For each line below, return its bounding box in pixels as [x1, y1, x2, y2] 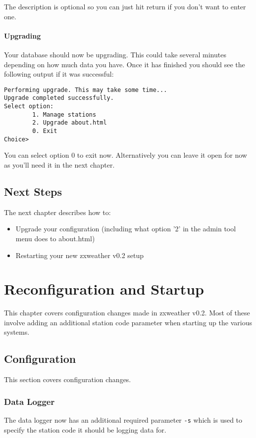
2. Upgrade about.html [32, 119, 107, 127]
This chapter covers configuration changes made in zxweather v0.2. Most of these [4, 307, 250, 318]
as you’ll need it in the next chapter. [4, 159, 115, 170]
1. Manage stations [32, 111, 97, 118]
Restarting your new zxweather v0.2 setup [15, 250, 144, 260]
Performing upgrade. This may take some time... [4, 86, 167, 93]
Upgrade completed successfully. [4, 94, 114, 102]
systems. [4, 327, 30, 337]
